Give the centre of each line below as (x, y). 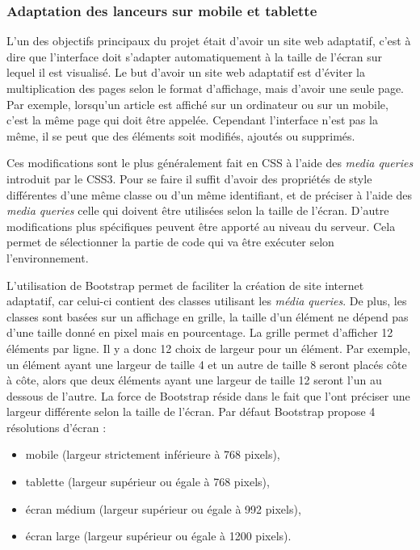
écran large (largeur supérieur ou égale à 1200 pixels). (158, 536)
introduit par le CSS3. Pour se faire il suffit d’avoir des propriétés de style (189, 178)
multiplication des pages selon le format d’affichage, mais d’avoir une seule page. (205, 88)
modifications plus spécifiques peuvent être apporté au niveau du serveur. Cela (201, 226)
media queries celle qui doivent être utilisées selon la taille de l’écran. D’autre (198, 210)
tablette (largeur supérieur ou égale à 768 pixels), (147, 482)
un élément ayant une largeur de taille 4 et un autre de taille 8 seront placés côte (207, 364)
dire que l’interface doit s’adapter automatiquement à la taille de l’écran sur (195, 56)
